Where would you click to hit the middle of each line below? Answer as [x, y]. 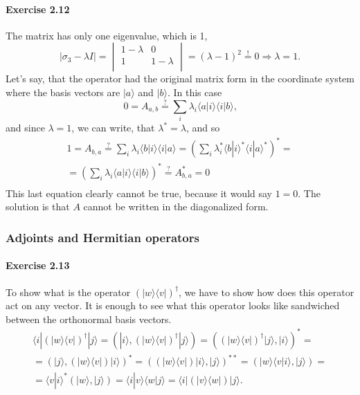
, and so [203, 128]
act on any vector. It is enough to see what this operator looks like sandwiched [173, 305]
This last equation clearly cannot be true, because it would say [139, 193]
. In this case [195, 92]
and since [25, 128]
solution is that [38, 206]
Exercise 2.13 [38, 265]
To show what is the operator [68, 292]
